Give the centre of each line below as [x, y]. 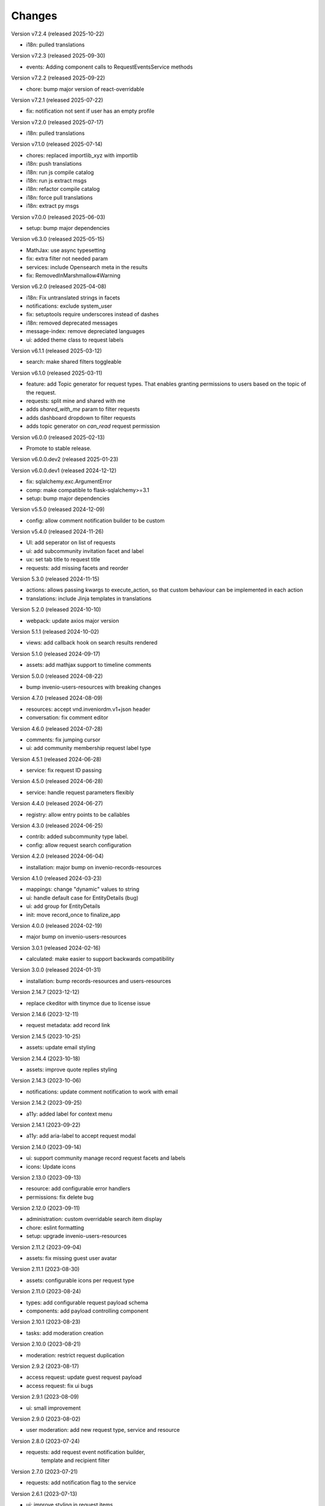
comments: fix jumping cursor [63, 739]
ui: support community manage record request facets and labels [106, 1158]
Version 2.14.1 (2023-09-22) [46, 1125]
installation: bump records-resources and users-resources [99, 981]
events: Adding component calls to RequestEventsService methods [110, 67]
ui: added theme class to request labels [75, 340]
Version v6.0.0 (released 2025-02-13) [58, 437]
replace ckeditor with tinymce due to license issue [88, 1003]
